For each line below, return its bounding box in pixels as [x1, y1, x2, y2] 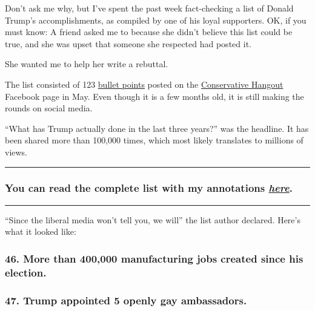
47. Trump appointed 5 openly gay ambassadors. [5, 292, 247, 307]
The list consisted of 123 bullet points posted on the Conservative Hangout [5, 77, 283, 90]
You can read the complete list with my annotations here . [5, 180, 293, 195]
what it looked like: [5, 225, 76, 238]
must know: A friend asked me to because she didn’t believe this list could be [5, 25, 293, 38]
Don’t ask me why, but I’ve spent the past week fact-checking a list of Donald [5, 2, 294, 14]
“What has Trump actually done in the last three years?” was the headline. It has [5, 122, 309, 134]
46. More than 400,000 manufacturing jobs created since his [5, 250, 303, 266]
